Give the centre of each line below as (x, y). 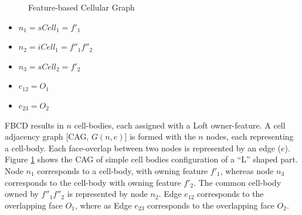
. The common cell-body (237, 182)
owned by (22, 194)
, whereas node (247, 170)
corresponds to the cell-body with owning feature (93, 182)
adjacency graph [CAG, (47, 136)
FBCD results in (34, 125)
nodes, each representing (250, 136)
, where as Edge (103, 205)
